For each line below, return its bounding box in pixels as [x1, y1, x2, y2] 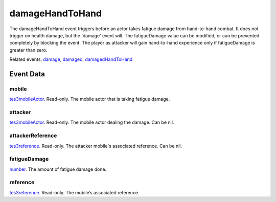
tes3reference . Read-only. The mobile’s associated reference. [9, 189, 140, 195]
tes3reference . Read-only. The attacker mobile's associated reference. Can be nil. [9, 143, 182, 149]
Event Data [9, 70, 45, 78]
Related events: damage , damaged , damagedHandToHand [9, 56, 133, 62]
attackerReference [9, 132, 57, 139]
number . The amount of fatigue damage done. [9, 166, 107, 172]
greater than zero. [9, 47, 48, 53]
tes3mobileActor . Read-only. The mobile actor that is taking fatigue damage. [9, 96, 170, 102]
